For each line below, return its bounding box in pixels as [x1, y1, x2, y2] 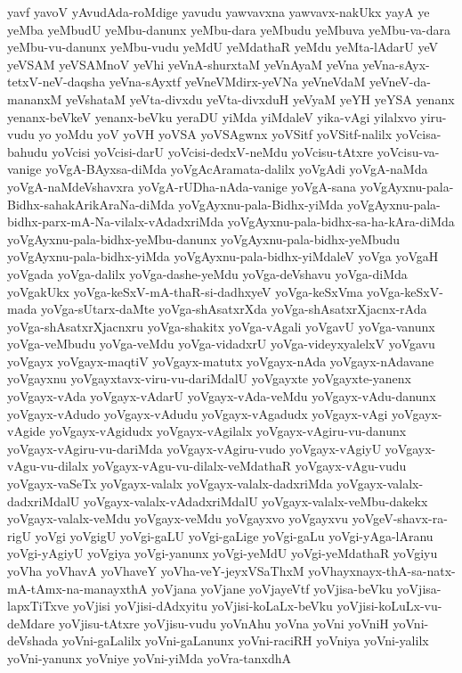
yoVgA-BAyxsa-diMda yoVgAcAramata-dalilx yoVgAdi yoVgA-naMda [45, 160, 428, 178]
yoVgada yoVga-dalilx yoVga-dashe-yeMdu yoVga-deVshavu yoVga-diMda [7, 264, 408, 283]
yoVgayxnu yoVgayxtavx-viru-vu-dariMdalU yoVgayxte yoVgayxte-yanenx [7, 369, 411, 388]
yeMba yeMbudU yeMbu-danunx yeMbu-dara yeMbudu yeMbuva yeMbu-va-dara [7, 20, 450, 38]
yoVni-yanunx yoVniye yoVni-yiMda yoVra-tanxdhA [7, 648, 292, 667]
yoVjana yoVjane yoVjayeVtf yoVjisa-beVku [151, 579, 393, 597]
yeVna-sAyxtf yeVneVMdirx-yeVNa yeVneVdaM [109, 72, 366, 91]
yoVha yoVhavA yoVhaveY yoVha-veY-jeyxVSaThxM [7, 562, 304, 579]
